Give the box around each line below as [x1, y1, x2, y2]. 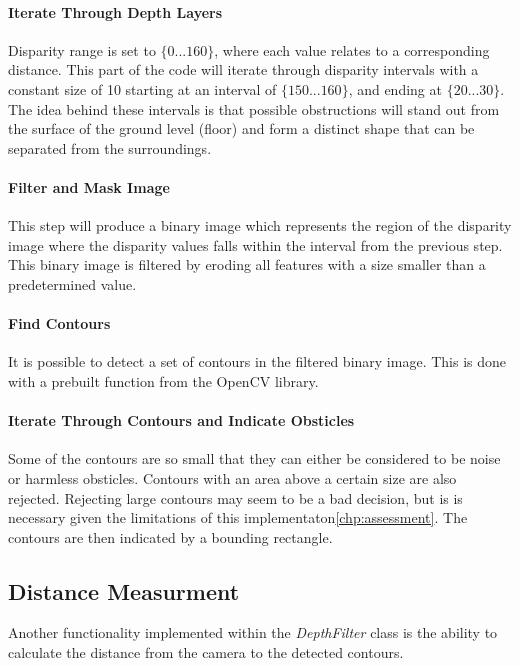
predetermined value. [8, 273, 137, 294]
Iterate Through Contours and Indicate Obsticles [8, 410, 355, 431]
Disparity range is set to [8, 39, 156, 60]
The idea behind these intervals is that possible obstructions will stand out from [8, 98, 500, 119]
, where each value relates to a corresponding [214, 39, 490, 60]
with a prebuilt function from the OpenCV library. [8, 370, 319, 391]
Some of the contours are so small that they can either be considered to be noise [8, 448, 501, 469]
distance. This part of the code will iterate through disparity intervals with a [8, 59, 479, 80]
